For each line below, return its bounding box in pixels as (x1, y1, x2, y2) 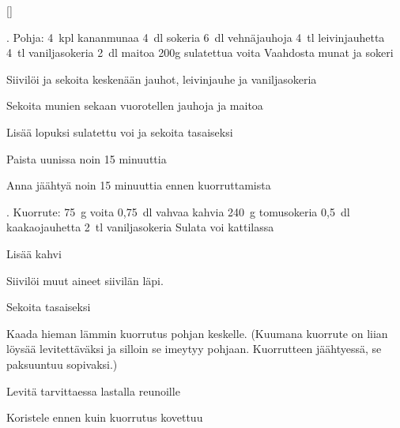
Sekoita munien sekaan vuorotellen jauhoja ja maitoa (6, 97, 263, 114)
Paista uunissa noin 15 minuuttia (6, 150, 167, 167)
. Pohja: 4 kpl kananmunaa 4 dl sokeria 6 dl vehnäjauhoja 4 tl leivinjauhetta (6, 28, 385, 45)
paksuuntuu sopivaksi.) (6, 355, 118, 372)
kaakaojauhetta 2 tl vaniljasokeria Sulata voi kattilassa (6, 219, 274, 235)
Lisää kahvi (6, 245, 62, 261)
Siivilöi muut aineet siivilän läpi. (6, 272, 164, 288)
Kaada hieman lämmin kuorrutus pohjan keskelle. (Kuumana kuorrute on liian (6, 325, 388, 341)
